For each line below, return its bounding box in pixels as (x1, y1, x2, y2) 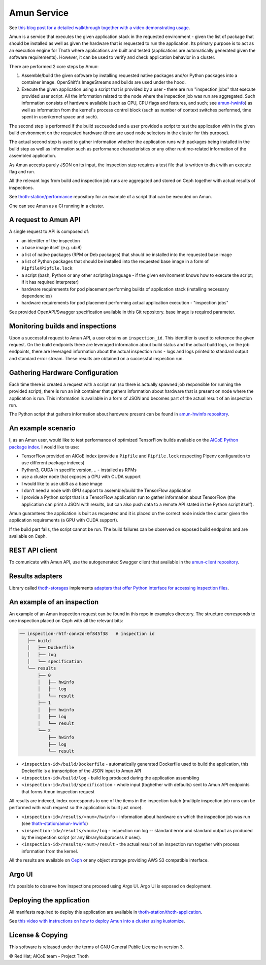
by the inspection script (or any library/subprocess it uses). (21, 834, 141, 840)
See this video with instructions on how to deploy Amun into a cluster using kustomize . (9, 918, 185, 924)
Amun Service (9, 7, 69, 18)
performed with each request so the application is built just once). (9, 805, 143, 811)
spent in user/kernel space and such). (21, 114, 99, 120)
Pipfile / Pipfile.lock (21, 265, 73, 271)
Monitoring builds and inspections (9, 322, 117, 330)
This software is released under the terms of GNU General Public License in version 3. (9, 944, 184, 950)
